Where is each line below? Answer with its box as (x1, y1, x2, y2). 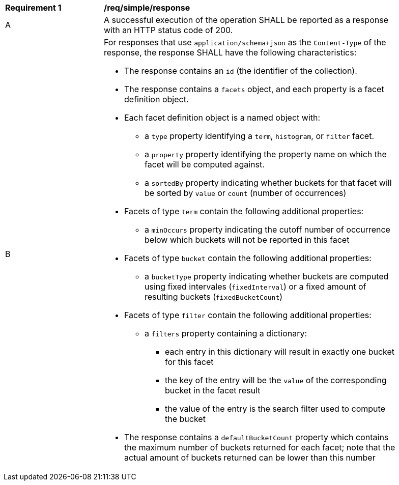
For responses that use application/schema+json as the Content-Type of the (104, 37, 386, 47)
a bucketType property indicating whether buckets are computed (145, 271, 389, 281)
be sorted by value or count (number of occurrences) (145, 188, 347, 198)
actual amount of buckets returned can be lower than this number (124, 452, 376, 463)
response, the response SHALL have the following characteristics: (104, 47, 357, 58)
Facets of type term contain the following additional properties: (124, 206, 364, 216)
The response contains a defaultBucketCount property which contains (124, 432, 389, 442)
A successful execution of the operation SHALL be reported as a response (104, 15, 388, 25)
